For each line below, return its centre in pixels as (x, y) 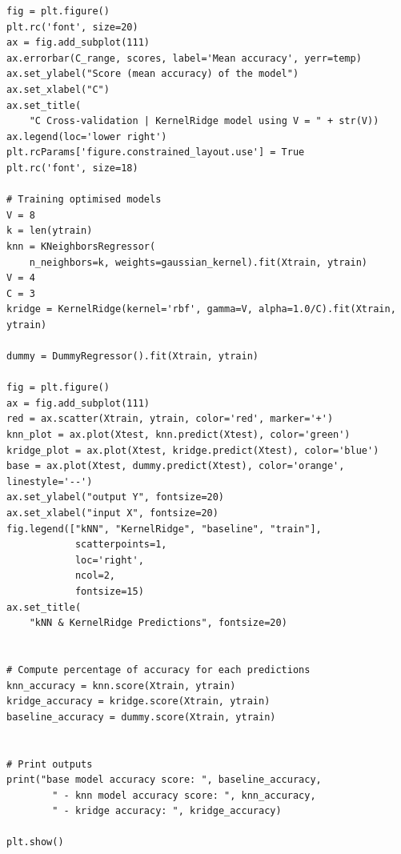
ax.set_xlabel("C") (58, 89)
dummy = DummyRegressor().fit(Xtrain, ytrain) (132, 357)
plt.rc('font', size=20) (72, 27)
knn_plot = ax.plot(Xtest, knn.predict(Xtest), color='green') (178, 435)
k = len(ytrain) (50, 231)
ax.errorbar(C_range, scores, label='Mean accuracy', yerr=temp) (184, 58)
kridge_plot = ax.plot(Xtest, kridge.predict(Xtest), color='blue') (193, 450)
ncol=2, (95, 576)
